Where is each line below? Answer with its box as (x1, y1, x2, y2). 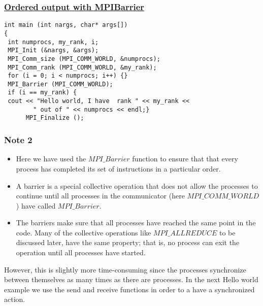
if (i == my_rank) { (8, 89, 77, 96)
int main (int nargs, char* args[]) (4, 21, 128, 29)
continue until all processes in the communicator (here (16, 190, 185, 201)
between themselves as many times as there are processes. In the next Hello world (4, 274, 258, 285)
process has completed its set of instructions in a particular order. (16, 163, 221, 174)
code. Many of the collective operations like (16, 227, 151, 237)
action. (4, 294, 25, 304)
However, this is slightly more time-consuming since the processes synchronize (4, 264, 246, 275)
